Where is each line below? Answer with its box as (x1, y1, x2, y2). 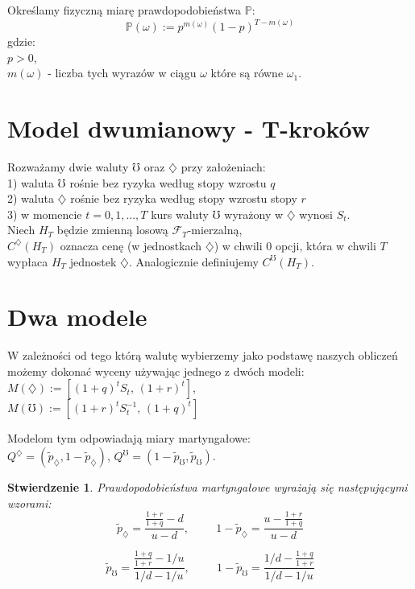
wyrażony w (224, 205, 284, 222)
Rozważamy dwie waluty (7, 158, 129, 175)
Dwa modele (7, 300, 147, 333)
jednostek (69, 253, 117, 270)
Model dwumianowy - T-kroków (7, 112, 370, 144)
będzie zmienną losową (56, 221, 168, 238)
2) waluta (7, 190, 54, 207)
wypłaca (7, 253, 48, 270)
